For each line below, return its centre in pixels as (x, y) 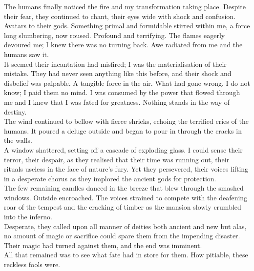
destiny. (15, 111)
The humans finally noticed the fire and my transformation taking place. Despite (125, 6)
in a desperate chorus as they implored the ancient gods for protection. (110, 178)
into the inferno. (28, 217)
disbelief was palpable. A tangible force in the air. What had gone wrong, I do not (127, 83)
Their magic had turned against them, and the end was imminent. (103, 245)
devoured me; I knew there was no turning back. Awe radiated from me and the (123, 45)
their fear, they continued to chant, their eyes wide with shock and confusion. (120, 16)
